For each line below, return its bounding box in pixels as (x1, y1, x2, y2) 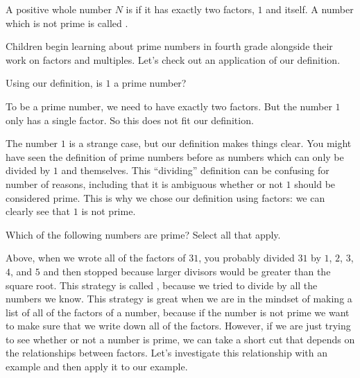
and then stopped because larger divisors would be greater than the (43, 264, 331, 278)
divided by (6, 163, 51, 178)
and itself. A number (266, 2, 354, 16)
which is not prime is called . (6, 15, 128, 30)
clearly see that (6, 204, 71, 218)
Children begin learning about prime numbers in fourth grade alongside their (6, 39, 333, 53)
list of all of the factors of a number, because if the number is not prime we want (6, 304, 350, 319)
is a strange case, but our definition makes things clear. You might (69, 136, 352, 151)
